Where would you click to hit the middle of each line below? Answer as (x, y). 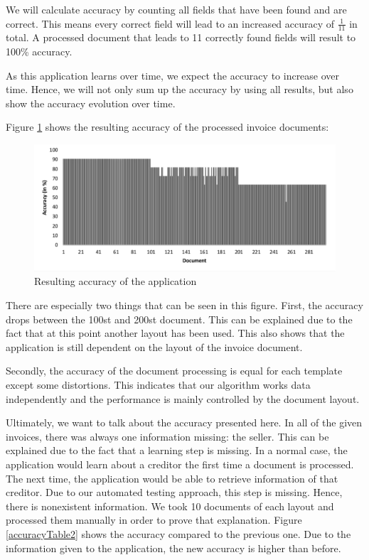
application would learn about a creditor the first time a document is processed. (180, 464)
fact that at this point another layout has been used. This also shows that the (175, 333)
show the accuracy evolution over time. (91, 103)
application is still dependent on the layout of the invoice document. (154, 346)
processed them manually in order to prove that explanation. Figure (154, 520)
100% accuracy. (39, 52)
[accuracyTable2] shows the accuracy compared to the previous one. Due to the (178, 533)
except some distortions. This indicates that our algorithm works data (158, 385)
